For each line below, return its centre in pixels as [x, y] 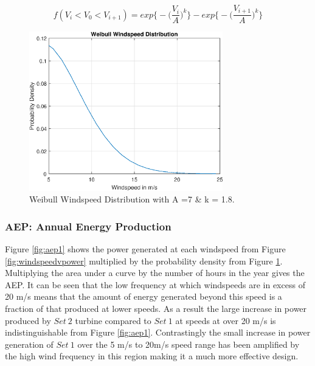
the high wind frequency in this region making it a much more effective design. [152, 356]
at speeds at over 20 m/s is [226, 320]
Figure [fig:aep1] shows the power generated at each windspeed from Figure [145, 248]
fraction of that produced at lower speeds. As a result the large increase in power [156, 308]
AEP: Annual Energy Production [88, 226]
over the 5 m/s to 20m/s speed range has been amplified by [189, 344]
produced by [28, 320]
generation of [29, 344]
